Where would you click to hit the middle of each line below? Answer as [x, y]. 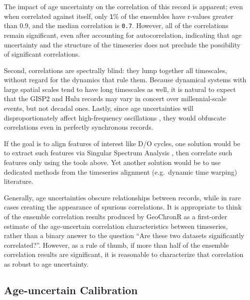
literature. [19, 181]
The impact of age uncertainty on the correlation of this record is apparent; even [124, 6]
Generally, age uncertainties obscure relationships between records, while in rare [123, 197]
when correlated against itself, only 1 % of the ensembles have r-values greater [119, 16]
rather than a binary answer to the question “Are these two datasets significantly [124, 235]
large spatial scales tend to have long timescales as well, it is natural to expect [120, 89]
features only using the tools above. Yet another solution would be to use [112, 162]
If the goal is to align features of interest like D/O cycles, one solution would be [122, 143]
